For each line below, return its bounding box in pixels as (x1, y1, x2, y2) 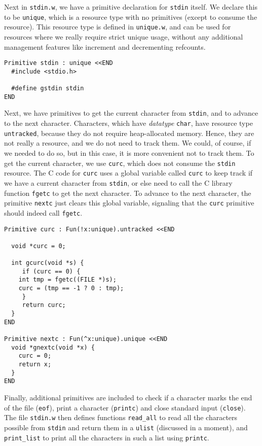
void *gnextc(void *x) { (11, 344, 95, 351)
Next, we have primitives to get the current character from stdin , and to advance (4, 108, 258, 118)
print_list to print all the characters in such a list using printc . (4, 432, 209, 442)
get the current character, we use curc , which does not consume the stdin (4, 157, 236, 168)
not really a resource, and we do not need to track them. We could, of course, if (4, 138, 251, 148)
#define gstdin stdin (11, 85, 84, 92)
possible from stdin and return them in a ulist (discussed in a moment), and (4, 422, 248, 432)
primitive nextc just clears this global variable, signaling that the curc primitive (4, 197, 254, 208)
